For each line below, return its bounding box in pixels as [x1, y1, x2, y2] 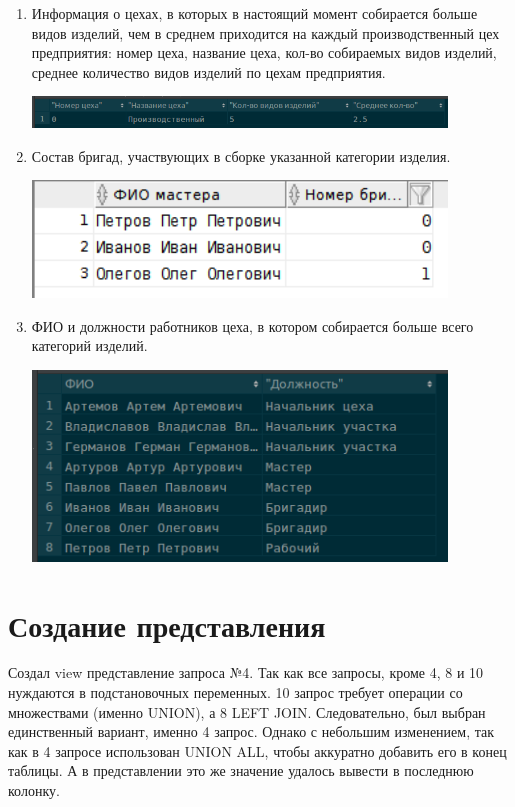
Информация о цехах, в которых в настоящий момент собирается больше [31, 3, 478, 23]
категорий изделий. [31, 335, 148, 356]
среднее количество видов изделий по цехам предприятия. [31, 61, 386, 82]
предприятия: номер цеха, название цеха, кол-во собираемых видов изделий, [31, 42, 497, 63]
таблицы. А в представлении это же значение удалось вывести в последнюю [8, 760, 474, 781]
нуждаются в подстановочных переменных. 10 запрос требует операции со [8, 682, 463, 703]
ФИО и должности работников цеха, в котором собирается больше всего [31, 315, 474, 336]
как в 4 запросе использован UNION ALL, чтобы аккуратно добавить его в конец [8, 740, 507, 761]
